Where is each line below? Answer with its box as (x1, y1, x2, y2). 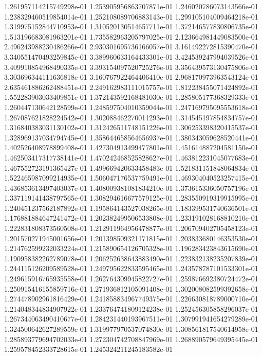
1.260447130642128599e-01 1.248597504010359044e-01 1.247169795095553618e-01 (4, 101, 258, 112)
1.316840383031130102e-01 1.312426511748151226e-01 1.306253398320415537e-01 (4, 122, 258, 133)
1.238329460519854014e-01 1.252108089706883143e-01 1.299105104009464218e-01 (4, 11, 258, 22)
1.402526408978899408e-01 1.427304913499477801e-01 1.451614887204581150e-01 (4, 142, 258, 153)
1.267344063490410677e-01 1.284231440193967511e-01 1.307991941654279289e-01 (4, 313, 258, 324)
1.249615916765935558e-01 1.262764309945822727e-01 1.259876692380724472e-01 (4, 273, 258, 284)
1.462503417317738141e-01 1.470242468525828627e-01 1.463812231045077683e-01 (4, 152, 258, 163)
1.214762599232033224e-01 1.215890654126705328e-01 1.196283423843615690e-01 (4, 243, 258, 254)
